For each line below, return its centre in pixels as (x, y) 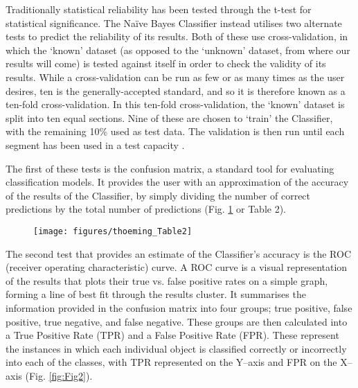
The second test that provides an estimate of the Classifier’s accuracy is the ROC (179, 253)
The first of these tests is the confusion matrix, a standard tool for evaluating (170, 168)
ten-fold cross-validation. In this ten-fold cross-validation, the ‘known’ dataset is (175, 104)
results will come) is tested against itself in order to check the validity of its (166, 63)
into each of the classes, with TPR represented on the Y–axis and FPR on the (171, 362)
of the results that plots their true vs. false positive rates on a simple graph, (167, 280)
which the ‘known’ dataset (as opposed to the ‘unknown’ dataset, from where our (178, 50)
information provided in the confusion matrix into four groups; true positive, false (179, 307)
